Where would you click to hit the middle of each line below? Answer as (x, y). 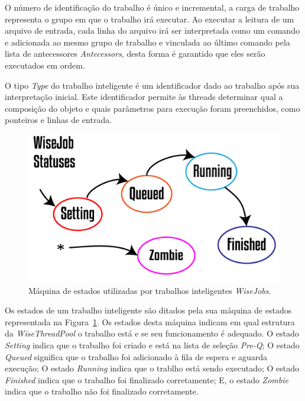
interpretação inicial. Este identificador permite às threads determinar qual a (144, 97)
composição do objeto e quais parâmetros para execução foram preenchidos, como (152, 108)
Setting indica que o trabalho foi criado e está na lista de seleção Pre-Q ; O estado (152, 345)
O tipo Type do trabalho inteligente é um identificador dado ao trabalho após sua (152, 85)
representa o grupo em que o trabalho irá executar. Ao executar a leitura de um (150, 19)
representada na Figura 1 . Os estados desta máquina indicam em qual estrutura (150, 321)
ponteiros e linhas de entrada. (59, 120)
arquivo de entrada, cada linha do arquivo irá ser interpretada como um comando (152, 30)
